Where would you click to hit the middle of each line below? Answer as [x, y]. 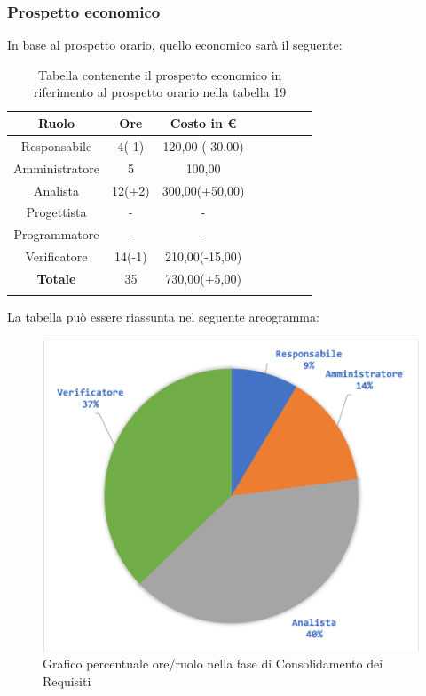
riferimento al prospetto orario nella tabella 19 [160, 92]
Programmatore [56, 234]
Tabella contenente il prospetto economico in [160, 74]
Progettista [56, 212]
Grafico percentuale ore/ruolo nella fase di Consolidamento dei [213, 664]
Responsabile [56, 145]
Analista [56, 190]
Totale [56, 278]
